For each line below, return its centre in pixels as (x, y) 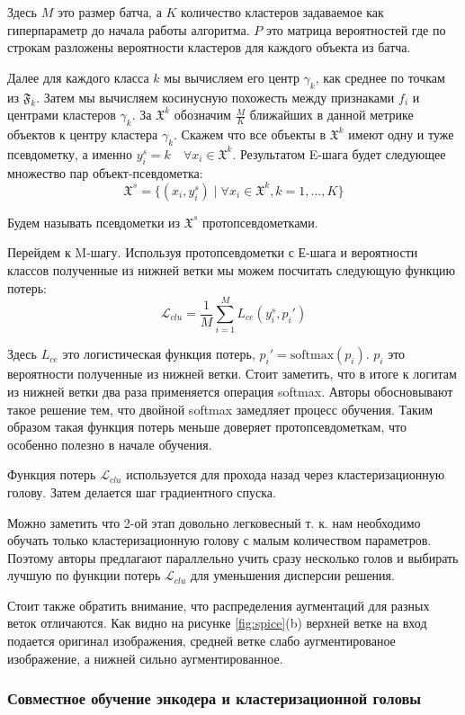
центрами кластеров (62, 115)
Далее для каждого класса (78, 77)
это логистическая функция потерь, (159, 354)
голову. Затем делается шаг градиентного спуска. (142, 492)
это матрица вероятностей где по (356, 29)
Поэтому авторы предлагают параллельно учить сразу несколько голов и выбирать (233, 557)
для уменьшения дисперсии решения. (292, 575)
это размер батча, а (109, 12)
